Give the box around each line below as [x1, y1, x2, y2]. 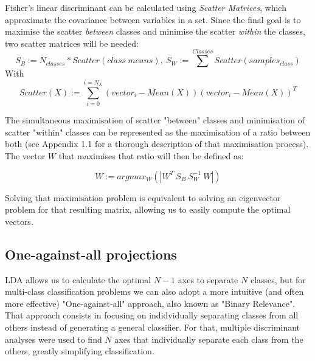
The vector [5, 150, 46, 162]
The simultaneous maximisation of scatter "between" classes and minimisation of [5, 114, 305, 126]
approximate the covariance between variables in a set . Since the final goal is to [5, 13, 301, 26]
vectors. [5, 215, 33, 227]
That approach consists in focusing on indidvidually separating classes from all [5, 309, 299, 321]
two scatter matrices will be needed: [5, 36, 139, 49]
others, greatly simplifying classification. [5, 345, 154, 357]
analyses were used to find [5, 332, 102, 345]
